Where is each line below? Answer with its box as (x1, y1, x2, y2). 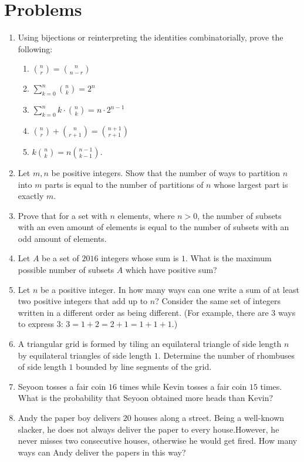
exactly (18, 190, 44, 202)
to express (18, 318, 55, 330)
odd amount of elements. (18, 232, 107, 244)
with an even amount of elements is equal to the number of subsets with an (18, 221, 289, 233)
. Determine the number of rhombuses (158, 349, 295, 361)
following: (18, 42, 53, 55)
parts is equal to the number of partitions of (45, 178, 204, 190)
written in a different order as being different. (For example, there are (18, 306, 269, 318)
